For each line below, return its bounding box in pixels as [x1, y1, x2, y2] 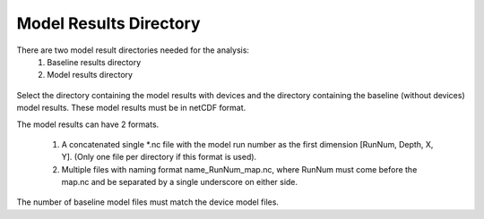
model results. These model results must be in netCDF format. [16, 103, 246, 114]
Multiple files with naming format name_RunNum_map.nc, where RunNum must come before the [61, 164, 418, 174]
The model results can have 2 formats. [16, 119, 160, 130]
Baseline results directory [47, 56, 142, 67]
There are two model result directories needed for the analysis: [16, 45, 250, 55]
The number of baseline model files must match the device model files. [16, 197, 280, 207]
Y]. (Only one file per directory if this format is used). [61, 152, 257, 163]
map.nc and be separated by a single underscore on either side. [61, 177, 298, 188]
